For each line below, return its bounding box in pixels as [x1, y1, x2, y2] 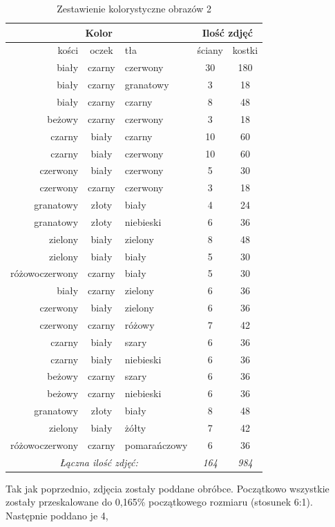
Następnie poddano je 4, [6, 508, 108, 522]
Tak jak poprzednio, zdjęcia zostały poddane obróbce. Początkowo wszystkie [6, 481, 329, 495]
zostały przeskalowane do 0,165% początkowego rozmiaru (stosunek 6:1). [6, 495, 313, 509]
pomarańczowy [124, 437, 188, 452]
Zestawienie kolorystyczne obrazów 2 [57, 1, 211, 15]
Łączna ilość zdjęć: [59, 454, 138, 469]
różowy [124, 317, 155, 332]
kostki [232, 43, 258, 57]
